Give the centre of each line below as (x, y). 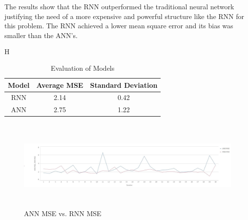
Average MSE (60, 85)
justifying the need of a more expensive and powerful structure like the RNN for (124, 16)
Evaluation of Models (83, 68)
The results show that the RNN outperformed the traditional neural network (119, 6)
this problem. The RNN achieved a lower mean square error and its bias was (119, 26)
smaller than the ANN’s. (41, 35)
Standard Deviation (124, 85)
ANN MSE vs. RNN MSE (63, 213)
